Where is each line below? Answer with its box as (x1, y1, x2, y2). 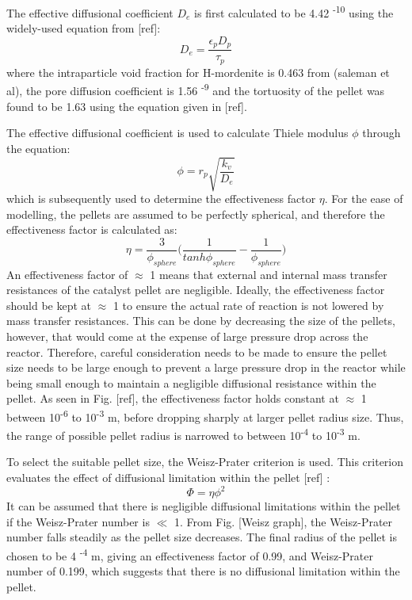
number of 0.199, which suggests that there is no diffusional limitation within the (6, 563, 400, 579)
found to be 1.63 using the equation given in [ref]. (6, 97, 247, 114)
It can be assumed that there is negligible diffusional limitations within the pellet (6, 498, 401, 514)
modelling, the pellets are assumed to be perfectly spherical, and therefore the (6, 205, 385, 222)
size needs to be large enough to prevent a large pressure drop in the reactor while (6, 359, 406, 376)
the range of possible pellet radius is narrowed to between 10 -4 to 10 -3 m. (6, 425, 360, 443)
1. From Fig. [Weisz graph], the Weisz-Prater (174, 513, 393, 529)
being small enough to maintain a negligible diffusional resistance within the (6, 374, 376, 391)
